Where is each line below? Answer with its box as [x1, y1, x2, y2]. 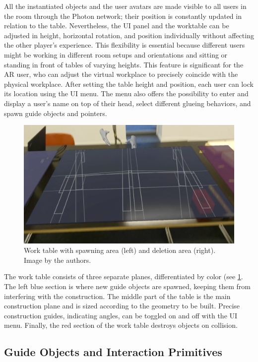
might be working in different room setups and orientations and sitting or [4, 49, 228, 60]
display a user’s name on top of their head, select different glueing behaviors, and [4, 98, 251, 108]
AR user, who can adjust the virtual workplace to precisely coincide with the [4, 69, 238, 79]
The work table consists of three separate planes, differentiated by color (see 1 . [4, 271, 243, 282]
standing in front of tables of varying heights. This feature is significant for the [4, 59, 244, 69]
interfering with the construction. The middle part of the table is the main [4, 291, 231, 301]
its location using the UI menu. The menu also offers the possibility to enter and [4, 88, 249, 99]
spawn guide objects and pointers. [4, 108, 107, 118]
